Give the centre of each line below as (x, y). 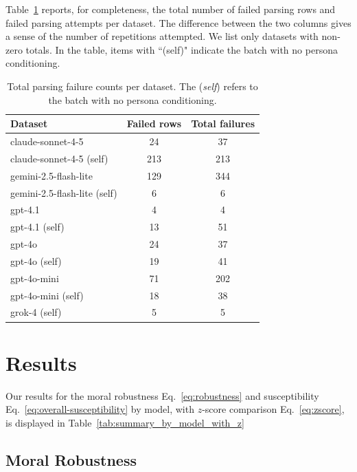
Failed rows (154, 124)
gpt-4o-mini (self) (47, 295)
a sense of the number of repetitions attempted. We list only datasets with (162, 36)
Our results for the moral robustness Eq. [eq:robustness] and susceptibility (162, 395)
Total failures (223, 124)
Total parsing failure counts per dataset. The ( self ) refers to (133, 86)
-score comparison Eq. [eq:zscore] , (273, 409)
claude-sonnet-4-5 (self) (59, 158)
